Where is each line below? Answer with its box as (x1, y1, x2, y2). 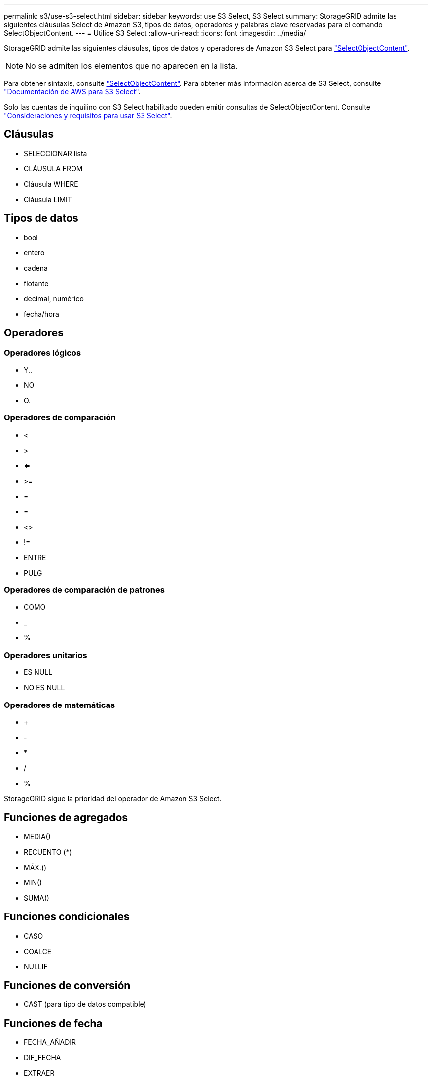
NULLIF (24, 962, 48, 971)
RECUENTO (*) (24, 847, 72, 856)
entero (24, 248, 45, 257)
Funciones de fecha (4, 1017, 103, 1030)
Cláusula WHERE (24, 179, 78, 188)
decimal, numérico (24, 294, 84, 303)
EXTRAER (24, 1069, 55, 1078)
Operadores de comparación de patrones (4, 585, 165, 595)
